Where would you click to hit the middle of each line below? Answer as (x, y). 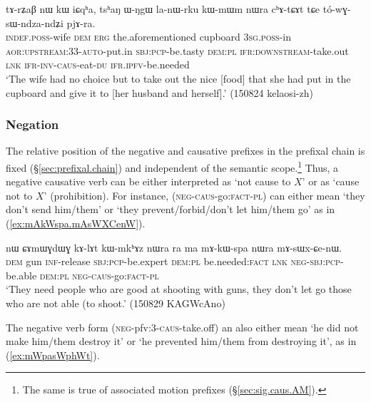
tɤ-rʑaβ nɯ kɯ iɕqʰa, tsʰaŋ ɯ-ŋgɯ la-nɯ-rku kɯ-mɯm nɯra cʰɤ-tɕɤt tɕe (163, 9)
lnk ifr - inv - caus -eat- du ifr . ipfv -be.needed (98, 65)
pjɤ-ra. (81, 22)
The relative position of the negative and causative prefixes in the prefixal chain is (185, 151)
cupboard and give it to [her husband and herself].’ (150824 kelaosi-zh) (159, 92)
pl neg (74, 275)
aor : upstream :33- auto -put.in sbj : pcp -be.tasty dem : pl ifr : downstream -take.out (177, 50)
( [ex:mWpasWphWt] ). (53, 355)
